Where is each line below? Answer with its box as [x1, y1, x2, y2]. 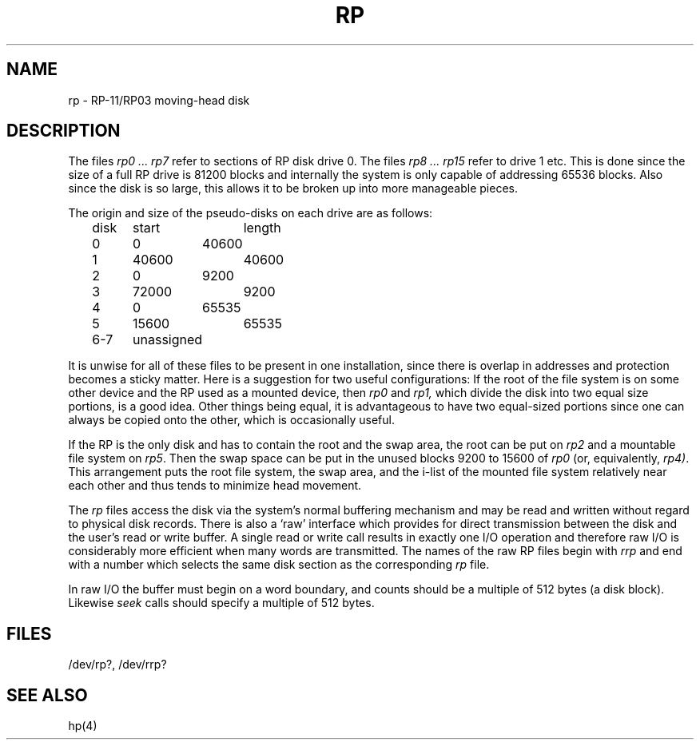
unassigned [133, 331, 203, 348]
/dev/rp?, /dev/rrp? [68, 657, 167, 672]
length [243, 220, 281, 236]
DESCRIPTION [6, 121, 121, 141]
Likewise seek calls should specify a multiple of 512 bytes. [68, 596, 375, 610]
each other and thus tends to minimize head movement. [68, 478, 362, 493]
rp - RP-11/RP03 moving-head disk [68, 93, 250, 107]
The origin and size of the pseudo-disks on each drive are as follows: [68, 206, 433, 220]
